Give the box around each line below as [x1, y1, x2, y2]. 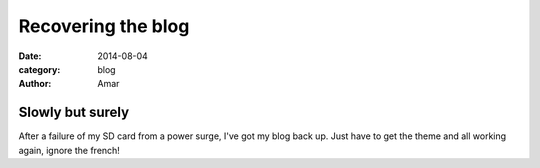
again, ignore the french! [18, 144, 120, 156]
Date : [18, 50, 42, 62]
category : [18, 63, 61, 75]
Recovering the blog [18, 15, 190, 37]
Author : [18, 78, 52, 90]
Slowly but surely [18, 104, 130, 121]
